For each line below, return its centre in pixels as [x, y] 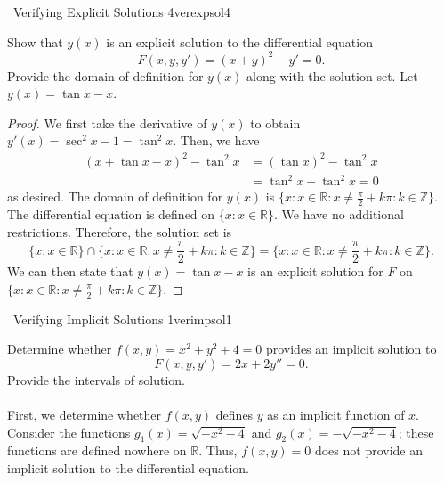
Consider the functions [69, 432]
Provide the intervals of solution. [96, 379]
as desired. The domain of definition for [115, 196]
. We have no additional [339, 213]
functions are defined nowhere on [97, 450]
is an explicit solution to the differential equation [239, 41]
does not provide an [369, 450]
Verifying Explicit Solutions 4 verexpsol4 [121, 12]
